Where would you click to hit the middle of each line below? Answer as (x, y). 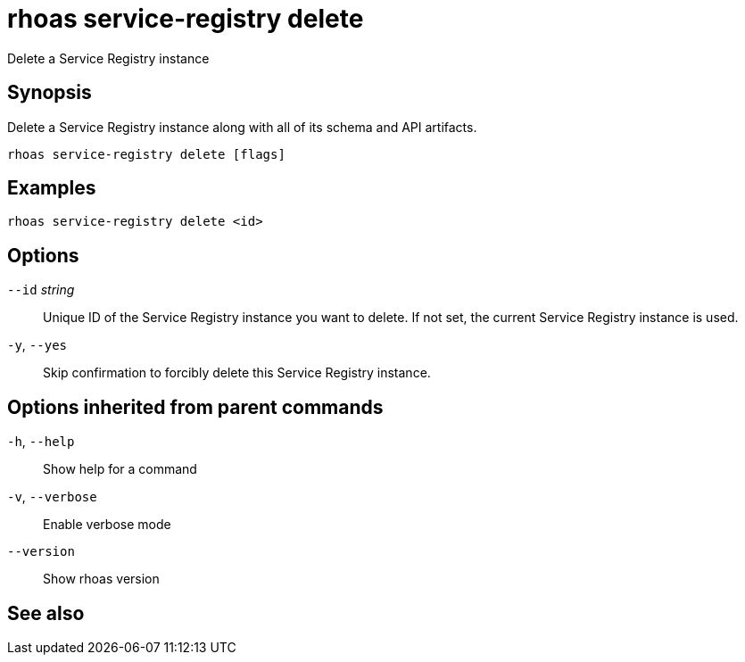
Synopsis (50, 93)
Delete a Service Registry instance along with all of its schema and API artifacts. (242, 127)
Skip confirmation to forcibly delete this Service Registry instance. (237, 373)
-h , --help (41, 442)
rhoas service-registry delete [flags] (146, 154)
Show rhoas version (101, 579)
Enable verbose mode (107, 525)
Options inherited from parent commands (195, 407)
